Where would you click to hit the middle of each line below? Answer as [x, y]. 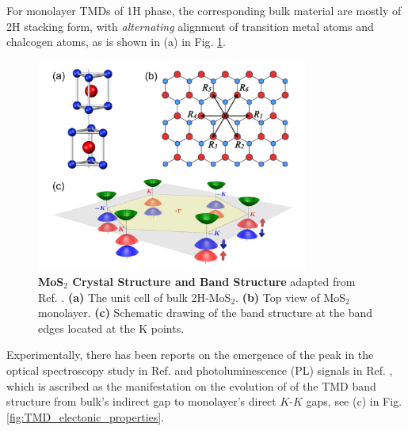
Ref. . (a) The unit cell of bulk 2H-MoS [135, 297]
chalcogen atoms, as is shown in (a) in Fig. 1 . [116, 42]
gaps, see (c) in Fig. [354, 401]
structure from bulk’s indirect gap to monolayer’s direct [141, 401]
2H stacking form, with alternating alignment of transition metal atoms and [190, 26]
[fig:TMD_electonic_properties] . [86, 416]
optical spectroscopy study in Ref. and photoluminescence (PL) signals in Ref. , [200, 370]
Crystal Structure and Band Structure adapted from [214, 282]
